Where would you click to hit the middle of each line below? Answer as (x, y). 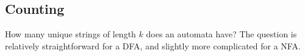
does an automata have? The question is (221, 34)
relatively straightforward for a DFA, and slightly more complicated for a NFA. (153, 45)
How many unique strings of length (70, 34)
